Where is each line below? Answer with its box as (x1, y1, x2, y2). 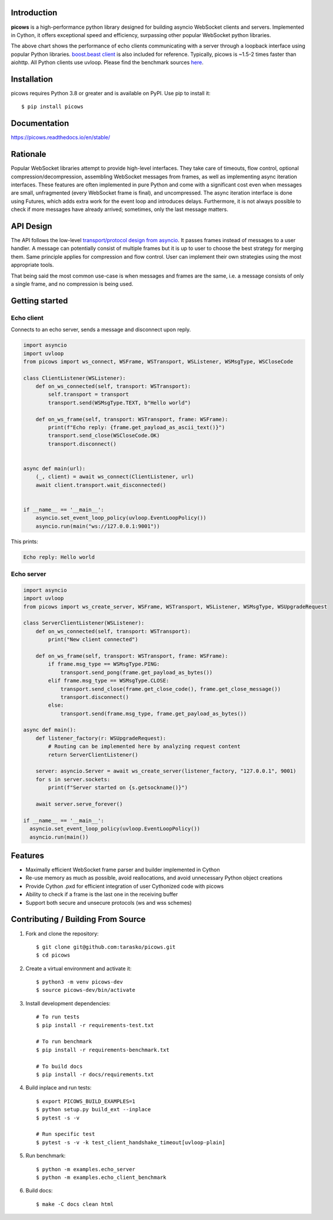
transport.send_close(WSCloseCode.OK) (48, 432, 160, 439)
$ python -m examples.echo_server (36, 1166, 135, 1172)
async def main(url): (23, 465, 86, 472)
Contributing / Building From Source (11, 914, 146, 924)
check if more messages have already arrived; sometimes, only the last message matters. (11, 206, 229, 213)
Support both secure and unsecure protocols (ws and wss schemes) (25, 899, 192, 906)
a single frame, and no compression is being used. (11, 280, 134, 288)
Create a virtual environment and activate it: (25, 965, 132, 972)
